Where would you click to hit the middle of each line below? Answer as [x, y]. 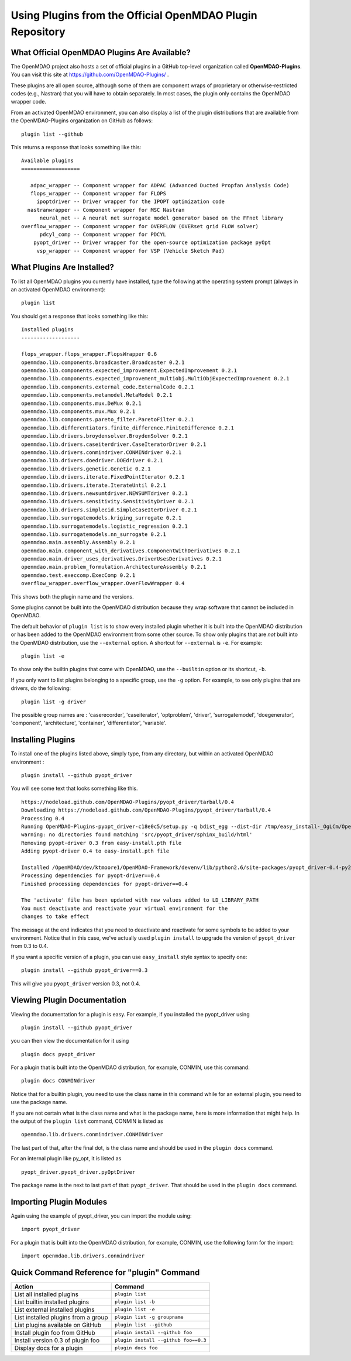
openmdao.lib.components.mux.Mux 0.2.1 [78, 412]
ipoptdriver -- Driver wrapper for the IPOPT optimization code [131, 202]
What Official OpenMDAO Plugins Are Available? [101, 52]
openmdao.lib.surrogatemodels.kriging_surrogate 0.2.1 [101, 518]
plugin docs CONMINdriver [58, 1081]
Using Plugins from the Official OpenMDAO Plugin [134, 15]
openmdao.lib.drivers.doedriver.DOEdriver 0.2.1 [92, 460]
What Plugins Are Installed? [62, 267]
